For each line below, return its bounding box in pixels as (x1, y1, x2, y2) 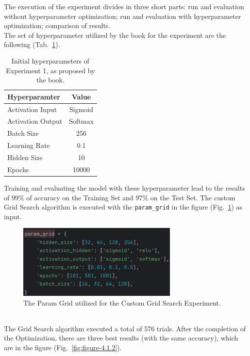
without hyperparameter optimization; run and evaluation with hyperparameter (4, 11, 241, 21)
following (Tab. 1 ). (4, 39, 60, 49)
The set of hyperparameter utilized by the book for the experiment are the (4, 30, 226, 40)
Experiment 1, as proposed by (6, 65, 95, 75)
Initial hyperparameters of (11, 55, 89, 65)
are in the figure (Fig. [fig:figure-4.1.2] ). (4, 342, 122, 352)
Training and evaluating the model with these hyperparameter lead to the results (4, 182, 245, 193)
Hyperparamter (7, 91, 60, 101)
